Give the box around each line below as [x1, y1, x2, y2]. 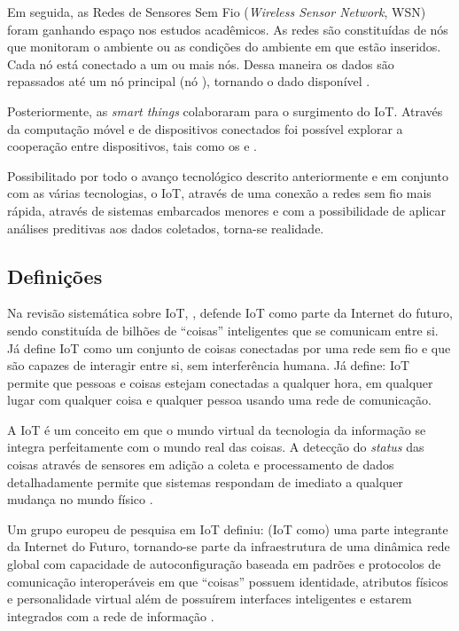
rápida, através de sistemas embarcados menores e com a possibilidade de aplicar [7, 201, 447, 219]
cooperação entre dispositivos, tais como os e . [7, 137, 257, 155]
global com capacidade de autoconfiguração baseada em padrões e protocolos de [7, 555, 441, 573]
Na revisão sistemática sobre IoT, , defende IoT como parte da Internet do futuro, [7, 304, 453, 322]
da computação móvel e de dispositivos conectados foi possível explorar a [7, 119, 403, 138]
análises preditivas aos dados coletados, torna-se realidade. [7, 218, 324, 237]
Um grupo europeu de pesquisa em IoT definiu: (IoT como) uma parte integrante [7, 519, 448, 538]
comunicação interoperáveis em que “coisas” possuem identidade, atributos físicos [7, 572, 448, 590]
